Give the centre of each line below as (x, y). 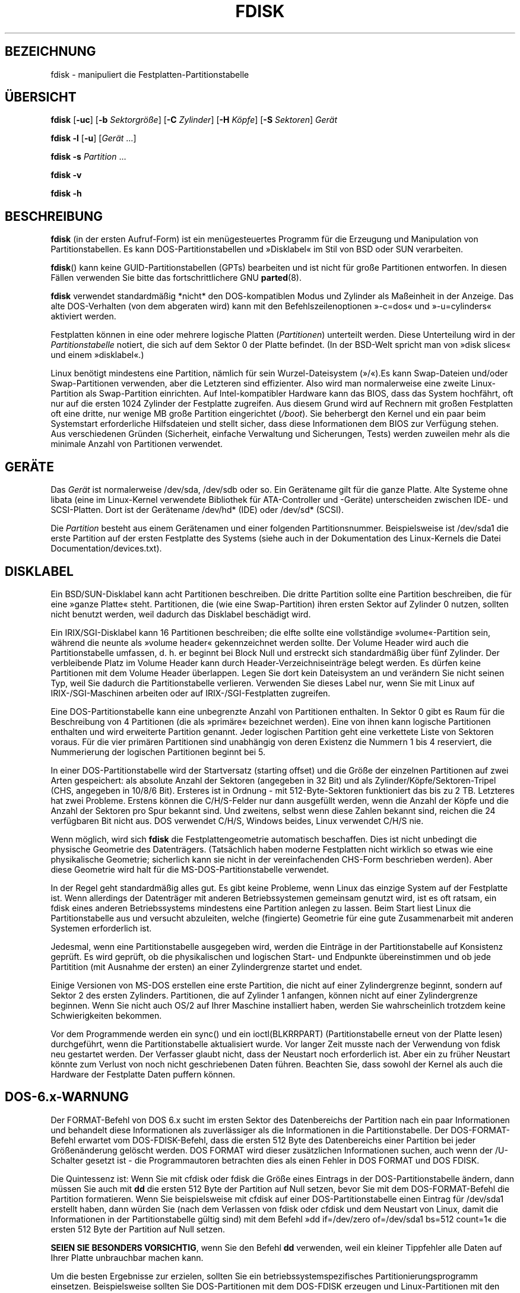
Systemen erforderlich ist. (101, 928)
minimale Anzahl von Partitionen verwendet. (137, 444)
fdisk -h (66, 194)
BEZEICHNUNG (50, 52)
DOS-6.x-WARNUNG (67, 1097)
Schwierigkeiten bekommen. (106, 1015)
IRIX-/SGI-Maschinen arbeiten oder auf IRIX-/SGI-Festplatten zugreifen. (191, 693)
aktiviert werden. (83, 316)
